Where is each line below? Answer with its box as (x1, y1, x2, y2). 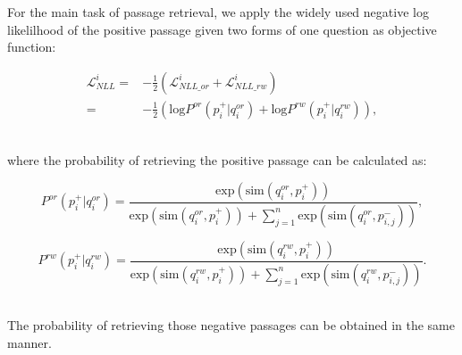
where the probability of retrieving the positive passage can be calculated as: (7, 151, 427, 169)
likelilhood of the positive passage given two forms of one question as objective (7, 20, 437, 38)
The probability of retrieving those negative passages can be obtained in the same (7, 316, 455, 334)
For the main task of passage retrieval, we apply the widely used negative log (7, 3, 429, 21)
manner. (7, 333, 52, 351)
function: (7, 37, 56, 56)
